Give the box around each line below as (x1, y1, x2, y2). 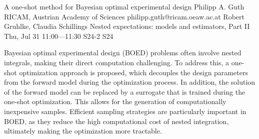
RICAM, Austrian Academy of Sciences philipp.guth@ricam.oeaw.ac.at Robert (4, 11, 244, 21)
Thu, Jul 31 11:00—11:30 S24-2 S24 (4, 30, 113, 41)
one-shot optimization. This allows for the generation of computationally (4, 96, 226, 107)
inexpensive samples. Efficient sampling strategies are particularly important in (4, 106, 246, 116)
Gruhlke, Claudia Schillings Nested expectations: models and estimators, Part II (4, 21, 250, 31)
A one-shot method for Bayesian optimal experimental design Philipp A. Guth (4, 1, 244, 11)
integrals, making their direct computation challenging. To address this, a (4, 57, 229, 67)
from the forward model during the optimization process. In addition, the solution (4, 77, 255, 87)
